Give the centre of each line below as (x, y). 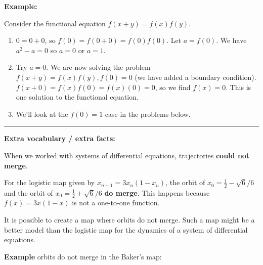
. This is (238, 87)
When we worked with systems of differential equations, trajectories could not (127, 155)
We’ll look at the (42, 114)
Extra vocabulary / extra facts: (60, 138)
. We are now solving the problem (98, 67)
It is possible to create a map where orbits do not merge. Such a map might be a (129, 219)
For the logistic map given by (50, 182)
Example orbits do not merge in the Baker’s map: (83, 256)
